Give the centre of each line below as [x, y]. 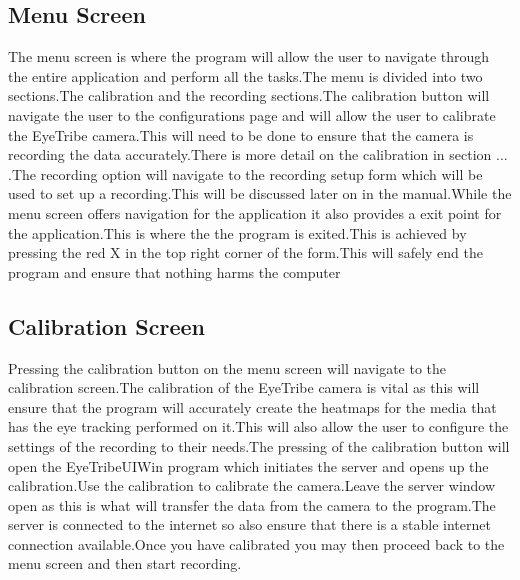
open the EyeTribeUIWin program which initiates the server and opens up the [248, 465]
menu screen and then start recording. [125, 563]
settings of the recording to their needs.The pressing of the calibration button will [259, 445]
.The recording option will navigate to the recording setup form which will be [245, 173]
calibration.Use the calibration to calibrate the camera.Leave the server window [252, 485]
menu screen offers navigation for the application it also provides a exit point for [255, 212]
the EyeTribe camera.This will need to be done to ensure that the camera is [241, 134]
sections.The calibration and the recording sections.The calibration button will [249, 95]
